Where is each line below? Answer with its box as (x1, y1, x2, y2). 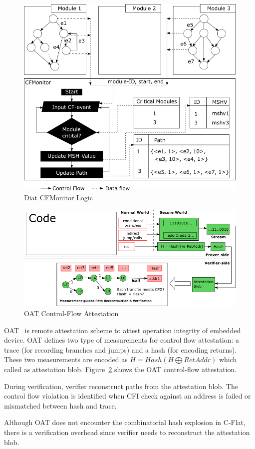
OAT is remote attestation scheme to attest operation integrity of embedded (4, 325, 241, 335)
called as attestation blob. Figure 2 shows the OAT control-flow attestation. (4, 364, 237, 374)
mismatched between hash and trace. (4, 400, 117, 411)
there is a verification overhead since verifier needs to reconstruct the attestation (4, 427, 250, 437)
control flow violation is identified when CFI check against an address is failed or (4, 391, 251, 401)
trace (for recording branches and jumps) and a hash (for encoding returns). (4, 344, 237, 355)
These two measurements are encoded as (4, 354, 128, 365)
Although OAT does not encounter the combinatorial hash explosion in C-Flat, (4, 417, 246, 428)
